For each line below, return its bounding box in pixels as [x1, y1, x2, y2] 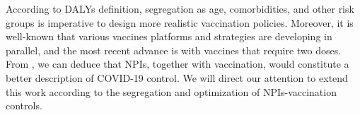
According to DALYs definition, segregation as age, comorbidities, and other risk [6, 1, 354, 16]
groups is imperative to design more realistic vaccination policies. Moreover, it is [6, 15, 354, 30]
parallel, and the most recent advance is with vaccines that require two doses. [6, 42, 342, 57]
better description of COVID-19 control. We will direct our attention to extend [6, 70, 348, 85]
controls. [6, 98, 42, 113]
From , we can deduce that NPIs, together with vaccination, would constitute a [6, 56, 349, 71]
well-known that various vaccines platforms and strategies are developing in [6, 29, 332, 44]
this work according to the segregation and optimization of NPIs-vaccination [6, 84, 337, 99]
